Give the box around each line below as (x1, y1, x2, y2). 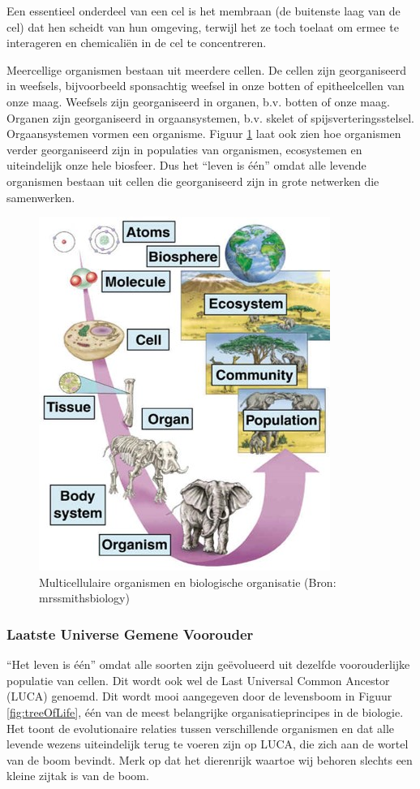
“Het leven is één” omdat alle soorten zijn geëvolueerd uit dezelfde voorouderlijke (6, 656, 410, 673)
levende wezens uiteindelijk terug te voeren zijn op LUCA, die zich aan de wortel (6, 735, 409, 752)
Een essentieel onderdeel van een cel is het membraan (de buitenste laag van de (6, 2, 401, 19)
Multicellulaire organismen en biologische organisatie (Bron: (39, 573, 336, 590)
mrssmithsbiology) (39, 589, 130, 606)
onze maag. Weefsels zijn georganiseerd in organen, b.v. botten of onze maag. (6, 93, 390, 110)
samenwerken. (6, 188, 75, 205)
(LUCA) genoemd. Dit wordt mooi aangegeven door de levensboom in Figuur (6, 688, 392, 705)
